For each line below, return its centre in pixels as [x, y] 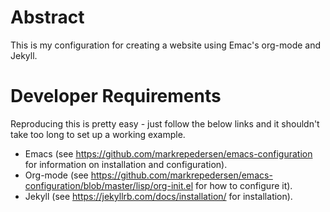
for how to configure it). [244, 185]
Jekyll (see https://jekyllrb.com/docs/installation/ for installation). [158, 196]
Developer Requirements [116, 96]
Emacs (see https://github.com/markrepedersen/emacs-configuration [168, 153]
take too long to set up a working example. [98, 134]
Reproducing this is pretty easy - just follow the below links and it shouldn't [165, 123]
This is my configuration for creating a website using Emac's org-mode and [166, 45]
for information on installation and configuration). [126, 164]
